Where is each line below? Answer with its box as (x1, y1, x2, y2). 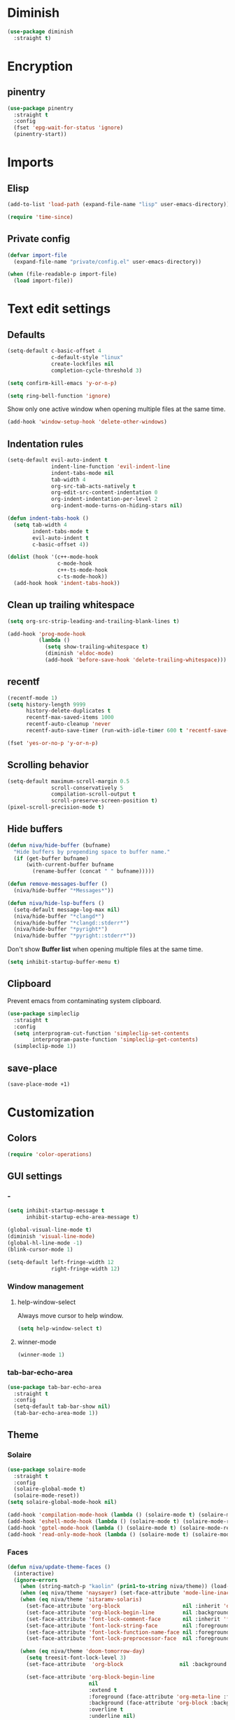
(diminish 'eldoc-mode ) (44, 650, 114, 657)
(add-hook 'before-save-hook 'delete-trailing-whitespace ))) (44, 657, 227, 664)
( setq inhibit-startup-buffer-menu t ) (7, 959, 120, 966)
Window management (7, 1282, 84, 1291)
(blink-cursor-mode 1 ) (7, 1246, 73, 1253)
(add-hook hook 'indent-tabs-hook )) (13, 579, 120, 586)
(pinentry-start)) (13, 131, 68, 138)
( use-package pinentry (7, 105, 73, 112)
